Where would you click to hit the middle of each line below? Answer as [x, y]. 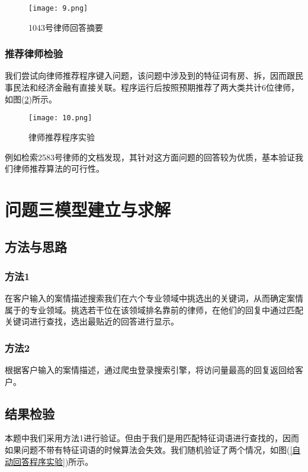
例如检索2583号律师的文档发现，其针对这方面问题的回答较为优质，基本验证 [150, 157]
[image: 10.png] [60, 118]
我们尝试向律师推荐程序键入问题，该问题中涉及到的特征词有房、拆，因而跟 [150, 76]
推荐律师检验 [34, 54]
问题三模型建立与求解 [88, 209]
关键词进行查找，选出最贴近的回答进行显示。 [92, 321]
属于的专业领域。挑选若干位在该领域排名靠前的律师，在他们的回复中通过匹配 [154, 309]
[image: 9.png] [58, 8]
